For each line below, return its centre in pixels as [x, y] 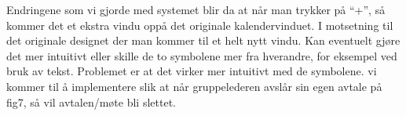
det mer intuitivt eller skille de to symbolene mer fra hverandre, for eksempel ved [202, 55]
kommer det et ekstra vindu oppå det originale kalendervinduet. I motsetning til [200, 25]
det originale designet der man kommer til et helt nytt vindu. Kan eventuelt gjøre [203, 40]
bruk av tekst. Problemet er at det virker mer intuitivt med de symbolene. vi [192, 71]
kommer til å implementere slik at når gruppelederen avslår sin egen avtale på [194, 86]
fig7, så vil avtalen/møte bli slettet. [91, 101]
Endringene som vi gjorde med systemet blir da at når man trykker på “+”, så [196, 9]
